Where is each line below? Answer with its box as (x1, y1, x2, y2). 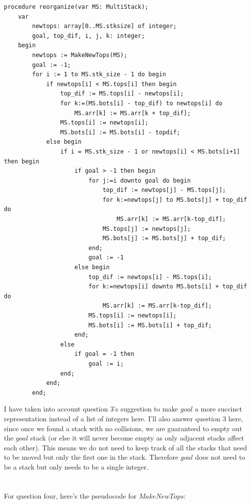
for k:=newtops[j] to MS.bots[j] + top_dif (102, 196, 247, 203)
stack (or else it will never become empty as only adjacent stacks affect (30, 433, 244, 443)
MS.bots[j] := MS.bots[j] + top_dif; (102, 235, 226, 242)
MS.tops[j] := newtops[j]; (102, 225, 191, 232)
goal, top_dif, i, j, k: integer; (32, 32, 145, 39)
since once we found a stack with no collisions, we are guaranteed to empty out (4, 423, 243, 433)
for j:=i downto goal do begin (88, 177, 191, 184)
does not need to (195, 452, 246, 462)
